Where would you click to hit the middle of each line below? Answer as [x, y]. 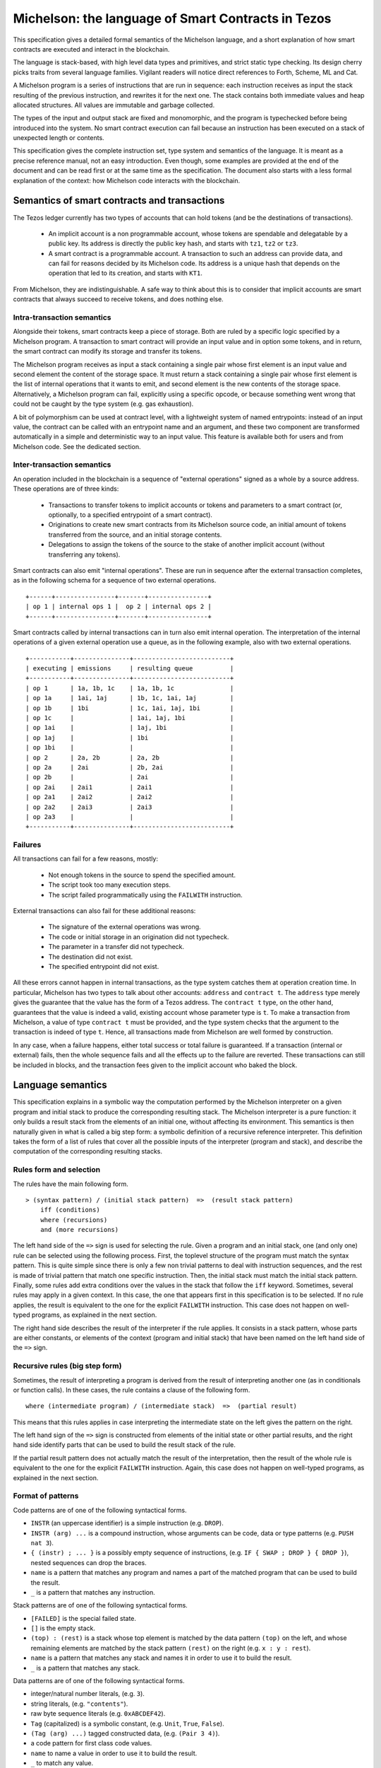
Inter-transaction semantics [62, 465]
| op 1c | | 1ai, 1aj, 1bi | [130, 718]
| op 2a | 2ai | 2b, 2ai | [130, 767]
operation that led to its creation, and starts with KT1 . [125, 273]
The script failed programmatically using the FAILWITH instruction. [145, 895]
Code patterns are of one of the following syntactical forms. [100, 1510]
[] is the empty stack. [63, 1628]
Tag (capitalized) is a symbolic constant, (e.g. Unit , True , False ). [128, 1723]
